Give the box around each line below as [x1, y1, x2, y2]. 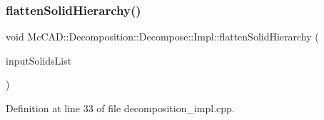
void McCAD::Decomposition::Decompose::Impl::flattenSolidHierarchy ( [6, 29, 319, 44]
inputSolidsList [6, 53, 72, 67]
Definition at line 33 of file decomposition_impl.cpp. [6, 101, 235, 115]
